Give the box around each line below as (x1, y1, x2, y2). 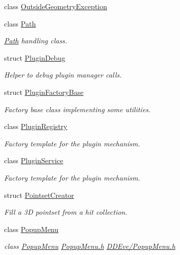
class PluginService (4, 155, 63, 166)
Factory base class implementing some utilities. (4, 104, 151, 114)
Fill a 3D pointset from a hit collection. (4, 207, 127, 217)
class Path (4, 18, 36, 29)
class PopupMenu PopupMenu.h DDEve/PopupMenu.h (4, 241, 175, 251)
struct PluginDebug (4, 52, 65, 63)
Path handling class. (4, 35, 67, 46)
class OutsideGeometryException (4, 1, 108, 11)
